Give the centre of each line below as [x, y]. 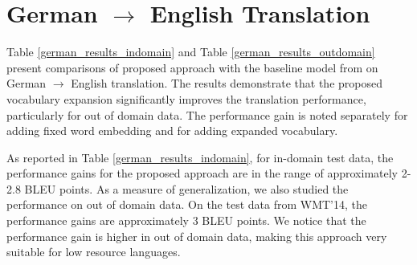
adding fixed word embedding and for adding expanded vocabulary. [172, 130]
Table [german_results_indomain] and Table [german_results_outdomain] [191, 52]
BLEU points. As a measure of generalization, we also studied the [186, 188]
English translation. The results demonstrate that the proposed [227, 83]
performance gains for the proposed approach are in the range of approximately [202, 173]
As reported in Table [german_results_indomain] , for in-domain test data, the [200, 157]
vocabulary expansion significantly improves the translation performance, [186, 98]
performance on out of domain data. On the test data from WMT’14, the [187, 204]
